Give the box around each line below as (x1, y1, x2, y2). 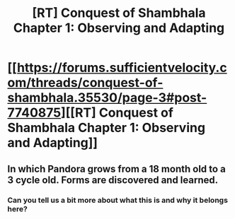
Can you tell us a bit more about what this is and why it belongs (7, 195, 229, 205)
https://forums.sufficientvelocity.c (16, 60, 228, 76)
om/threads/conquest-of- (7, 75, 164, 91)
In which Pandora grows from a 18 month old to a (7, 162, 227, 174)
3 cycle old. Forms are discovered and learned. (7, 174, 219, 186)
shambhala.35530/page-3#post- (7, 90, 207, 106)
